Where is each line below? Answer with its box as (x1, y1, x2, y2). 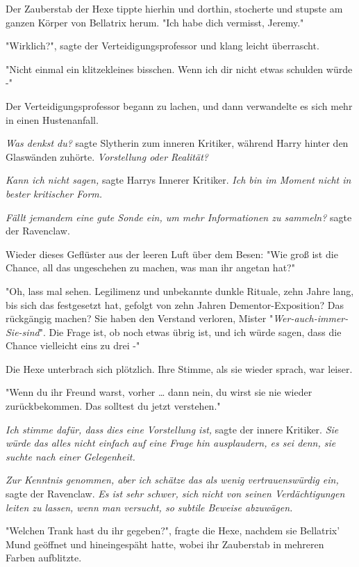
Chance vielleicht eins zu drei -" (6, 338, 140, 353)
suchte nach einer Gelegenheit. (6, 449, 135, 463)
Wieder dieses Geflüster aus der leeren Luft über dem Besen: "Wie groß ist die (6, 246, 338, 261)
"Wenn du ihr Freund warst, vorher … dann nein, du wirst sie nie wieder (6, 385, 312, 399)
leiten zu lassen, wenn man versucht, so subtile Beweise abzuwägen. (6, 500, 293, 514)
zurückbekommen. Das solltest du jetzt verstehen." (6, 399, 221, 413)
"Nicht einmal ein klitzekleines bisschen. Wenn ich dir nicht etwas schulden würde (6, 61, 353, 76)
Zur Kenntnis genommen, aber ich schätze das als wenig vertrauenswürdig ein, (6, 472, 339, 487)
